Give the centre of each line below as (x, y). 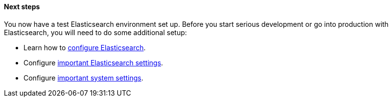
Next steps (22, 7)
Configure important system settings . (83, 78)
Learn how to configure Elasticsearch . (85, 47)
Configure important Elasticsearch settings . (93, 62)
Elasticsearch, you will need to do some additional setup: (95, 32)
